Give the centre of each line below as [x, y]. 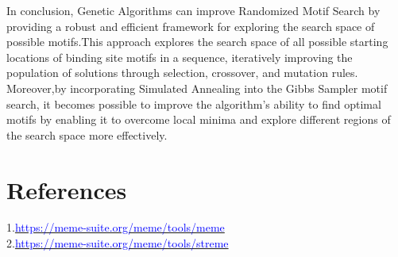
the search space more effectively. [87, 134]
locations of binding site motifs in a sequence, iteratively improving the [180, 57]
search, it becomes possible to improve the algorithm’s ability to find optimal [194, 104]
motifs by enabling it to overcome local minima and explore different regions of [199, 119]
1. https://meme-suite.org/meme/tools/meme [116, 227]
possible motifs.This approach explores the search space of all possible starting [197, 42]
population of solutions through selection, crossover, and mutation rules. [182, 73]
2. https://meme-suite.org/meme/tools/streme [118, 243]
